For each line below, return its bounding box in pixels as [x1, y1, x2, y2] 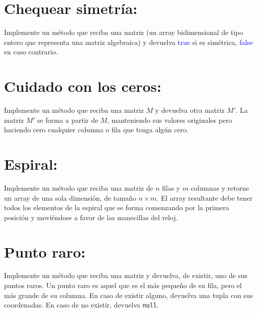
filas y [162, 182, 180, 193]
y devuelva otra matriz [155, 105, 225, 115]
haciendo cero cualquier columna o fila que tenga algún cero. [4, 124, 189, 135]
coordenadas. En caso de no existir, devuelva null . [4, 300, 159, 310]
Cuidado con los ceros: [4, 76, 161, 96]
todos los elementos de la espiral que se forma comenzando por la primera [4, 202, 230, 213]
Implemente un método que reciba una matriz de [4, 182, 153, 193]
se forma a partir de [37, 114, 98, 125]
